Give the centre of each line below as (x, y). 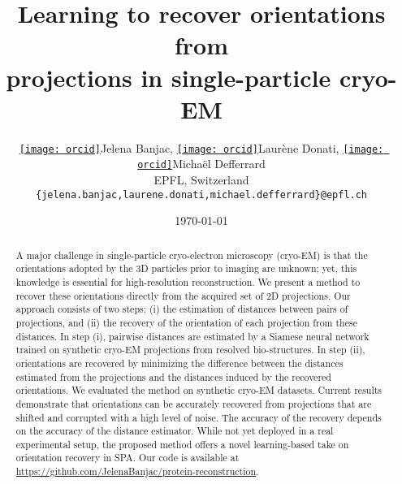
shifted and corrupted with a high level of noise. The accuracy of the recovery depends (199, 417)
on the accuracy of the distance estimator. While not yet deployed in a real (175, 431)
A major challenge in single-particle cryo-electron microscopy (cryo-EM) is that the (192, 255)
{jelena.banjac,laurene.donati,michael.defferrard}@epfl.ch (201, 194)
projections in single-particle (169, 77)
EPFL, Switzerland (201, 179)
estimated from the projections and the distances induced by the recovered (173, 376)
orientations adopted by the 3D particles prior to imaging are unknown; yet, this (186, 268)
